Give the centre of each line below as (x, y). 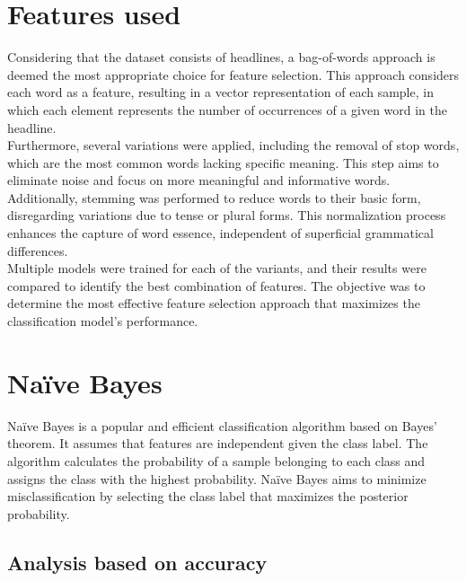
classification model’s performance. (103, 321)
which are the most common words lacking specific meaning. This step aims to (223, 162)
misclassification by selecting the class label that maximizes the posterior (208, 496)
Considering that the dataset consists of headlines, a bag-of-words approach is (221, 57)
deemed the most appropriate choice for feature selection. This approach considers (233, 74)
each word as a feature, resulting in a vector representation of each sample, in (220, 92)
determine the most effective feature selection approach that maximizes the (214, 303)
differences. (38, 250)
